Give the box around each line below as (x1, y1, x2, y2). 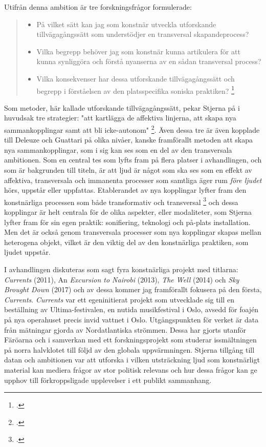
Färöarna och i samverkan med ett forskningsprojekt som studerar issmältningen (4, 334, 257, 345)
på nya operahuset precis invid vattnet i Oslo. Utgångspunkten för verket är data (4, 314, 259, 324)
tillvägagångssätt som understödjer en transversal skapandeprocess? (36, 29, 249, 39)
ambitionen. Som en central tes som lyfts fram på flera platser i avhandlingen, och (4, 154, 262, 165)
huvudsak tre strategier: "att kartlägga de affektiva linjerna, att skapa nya (4, 112, 236, 123)
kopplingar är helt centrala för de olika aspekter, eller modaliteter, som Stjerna (4, 207, 252, 217)
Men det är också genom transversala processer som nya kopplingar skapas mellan (4, 227, 261, 237)
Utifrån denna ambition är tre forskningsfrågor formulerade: (4, 2, 192, 12)
